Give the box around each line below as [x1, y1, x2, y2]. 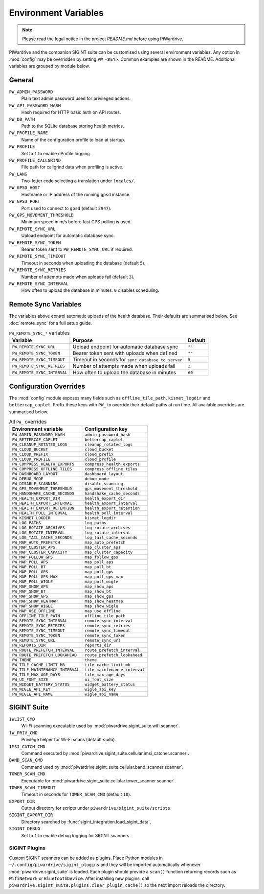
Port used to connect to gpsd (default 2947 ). [21, 205, 112, 211]
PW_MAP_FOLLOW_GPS [12, 555, 53, 560]
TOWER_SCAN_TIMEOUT [9, 785, 56, 790]
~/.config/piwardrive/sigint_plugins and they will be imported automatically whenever [9, 862, 201, 868]
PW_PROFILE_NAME [9, 130, 48, 136]
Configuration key [85, 426, 128, 433]
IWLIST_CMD [9, 716, 35, 722]
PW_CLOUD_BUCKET [12, 447, 48, 452]
